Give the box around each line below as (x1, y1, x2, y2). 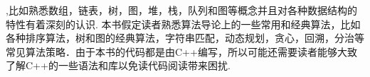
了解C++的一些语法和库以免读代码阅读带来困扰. (6, 58, 231, 73)
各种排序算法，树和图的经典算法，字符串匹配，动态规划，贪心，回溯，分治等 (6, 30, 364, 45)
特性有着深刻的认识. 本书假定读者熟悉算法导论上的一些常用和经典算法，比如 (6, 16, 361, 31)
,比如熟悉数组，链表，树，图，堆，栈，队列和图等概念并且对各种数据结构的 (6, 3, 357, 17)
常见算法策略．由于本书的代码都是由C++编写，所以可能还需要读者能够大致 (6, 44, 357, 59)
